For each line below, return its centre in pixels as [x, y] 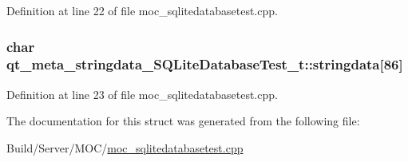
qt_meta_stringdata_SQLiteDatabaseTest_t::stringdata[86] [205, 64]
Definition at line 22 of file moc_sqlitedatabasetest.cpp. [142, 10]
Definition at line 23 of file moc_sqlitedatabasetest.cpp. [142, 94]
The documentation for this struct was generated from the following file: [183, 121]
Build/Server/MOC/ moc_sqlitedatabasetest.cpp [125, 147]
